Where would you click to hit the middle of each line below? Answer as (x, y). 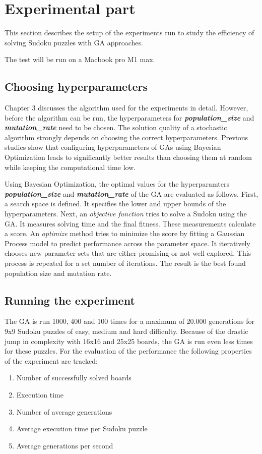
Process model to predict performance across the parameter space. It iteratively (127, 243)
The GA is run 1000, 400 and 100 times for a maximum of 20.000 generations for (129, 321)
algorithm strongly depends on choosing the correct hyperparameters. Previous (126, 137)
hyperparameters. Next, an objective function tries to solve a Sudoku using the (126, 214)
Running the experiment (70, 300)
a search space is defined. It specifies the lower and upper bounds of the (115, 204)
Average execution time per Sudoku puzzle (82, 429)
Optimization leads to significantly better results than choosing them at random (128, 157)
